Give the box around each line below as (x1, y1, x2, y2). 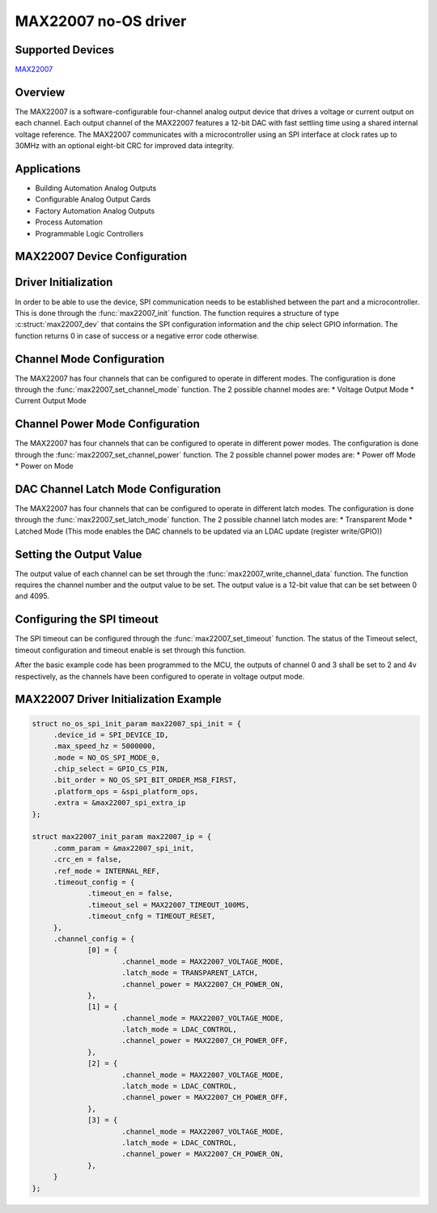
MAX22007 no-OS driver (15, 12, 187, 30)
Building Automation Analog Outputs (35, 183, 157, 194)
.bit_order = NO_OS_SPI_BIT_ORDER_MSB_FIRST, (53, 776, 238, 785)
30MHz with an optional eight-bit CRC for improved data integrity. (15, 141, 235, 151)
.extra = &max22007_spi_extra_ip (53, 798, 186, 807)
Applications (15, 162, 81, 176)
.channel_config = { (53, 934, 135, 943)
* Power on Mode (15, 462, 74, 471)
